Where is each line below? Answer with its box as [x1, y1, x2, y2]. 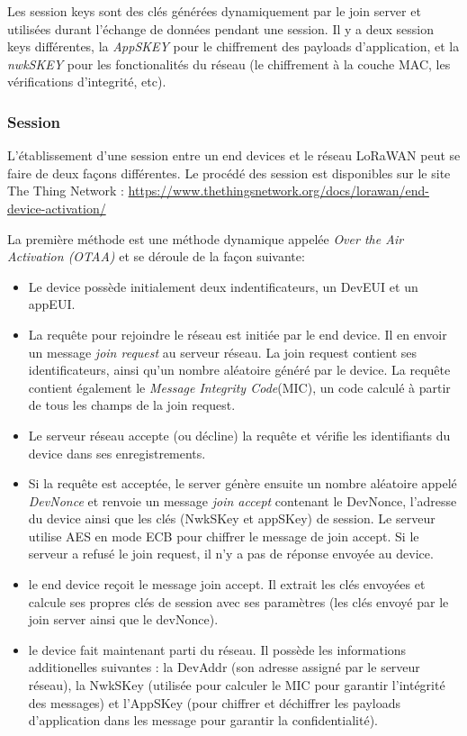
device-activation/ [7, 198, 106, 217]
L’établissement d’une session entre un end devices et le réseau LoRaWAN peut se [7, 146, 461, 165]
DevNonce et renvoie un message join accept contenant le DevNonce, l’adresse [28, 491, 457, 510]
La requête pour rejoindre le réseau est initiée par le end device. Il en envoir [28, 324, 447, 343]
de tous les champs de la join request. [28, 395, 236, 414]
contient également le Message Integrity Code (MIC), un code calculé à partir [28, 377, 451, 396]
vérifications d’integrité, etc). [7, 72, 166, 91]
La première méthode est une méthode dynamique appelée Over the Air [7, 229, 404, 248]
